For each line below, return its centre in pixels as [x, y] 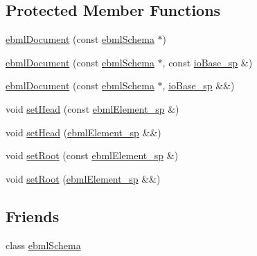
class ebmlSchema [43, 245]
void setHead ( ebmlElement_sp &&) [83, 132]
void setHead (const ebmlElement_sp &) [92, 108]
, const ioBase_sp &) [207, 62]
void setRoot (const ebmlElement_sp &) [92, 155]
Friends [33, 216]
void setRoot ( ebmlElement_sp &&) [83, 178]
